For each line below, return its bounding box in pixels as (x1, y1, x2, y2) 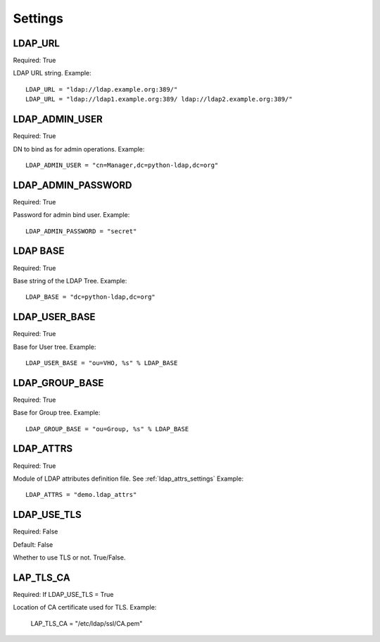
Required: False (13, 527, 58, 536)
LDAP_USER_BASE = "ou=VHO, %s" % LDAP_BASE (25, 359, 178, 366)
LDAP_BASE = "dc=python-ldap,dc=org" (25, 293, 156, 301)
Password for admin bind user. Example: (13, 211, 130, 219)
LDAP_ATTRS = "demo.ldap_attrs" (25, 490, 137, 499)
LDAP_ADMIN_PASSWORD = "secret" (25, 227, 137, 235)
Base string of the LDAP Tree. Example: (13, 276, 127, 285)
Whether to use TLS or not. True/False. (13, 553, 126, 562)
